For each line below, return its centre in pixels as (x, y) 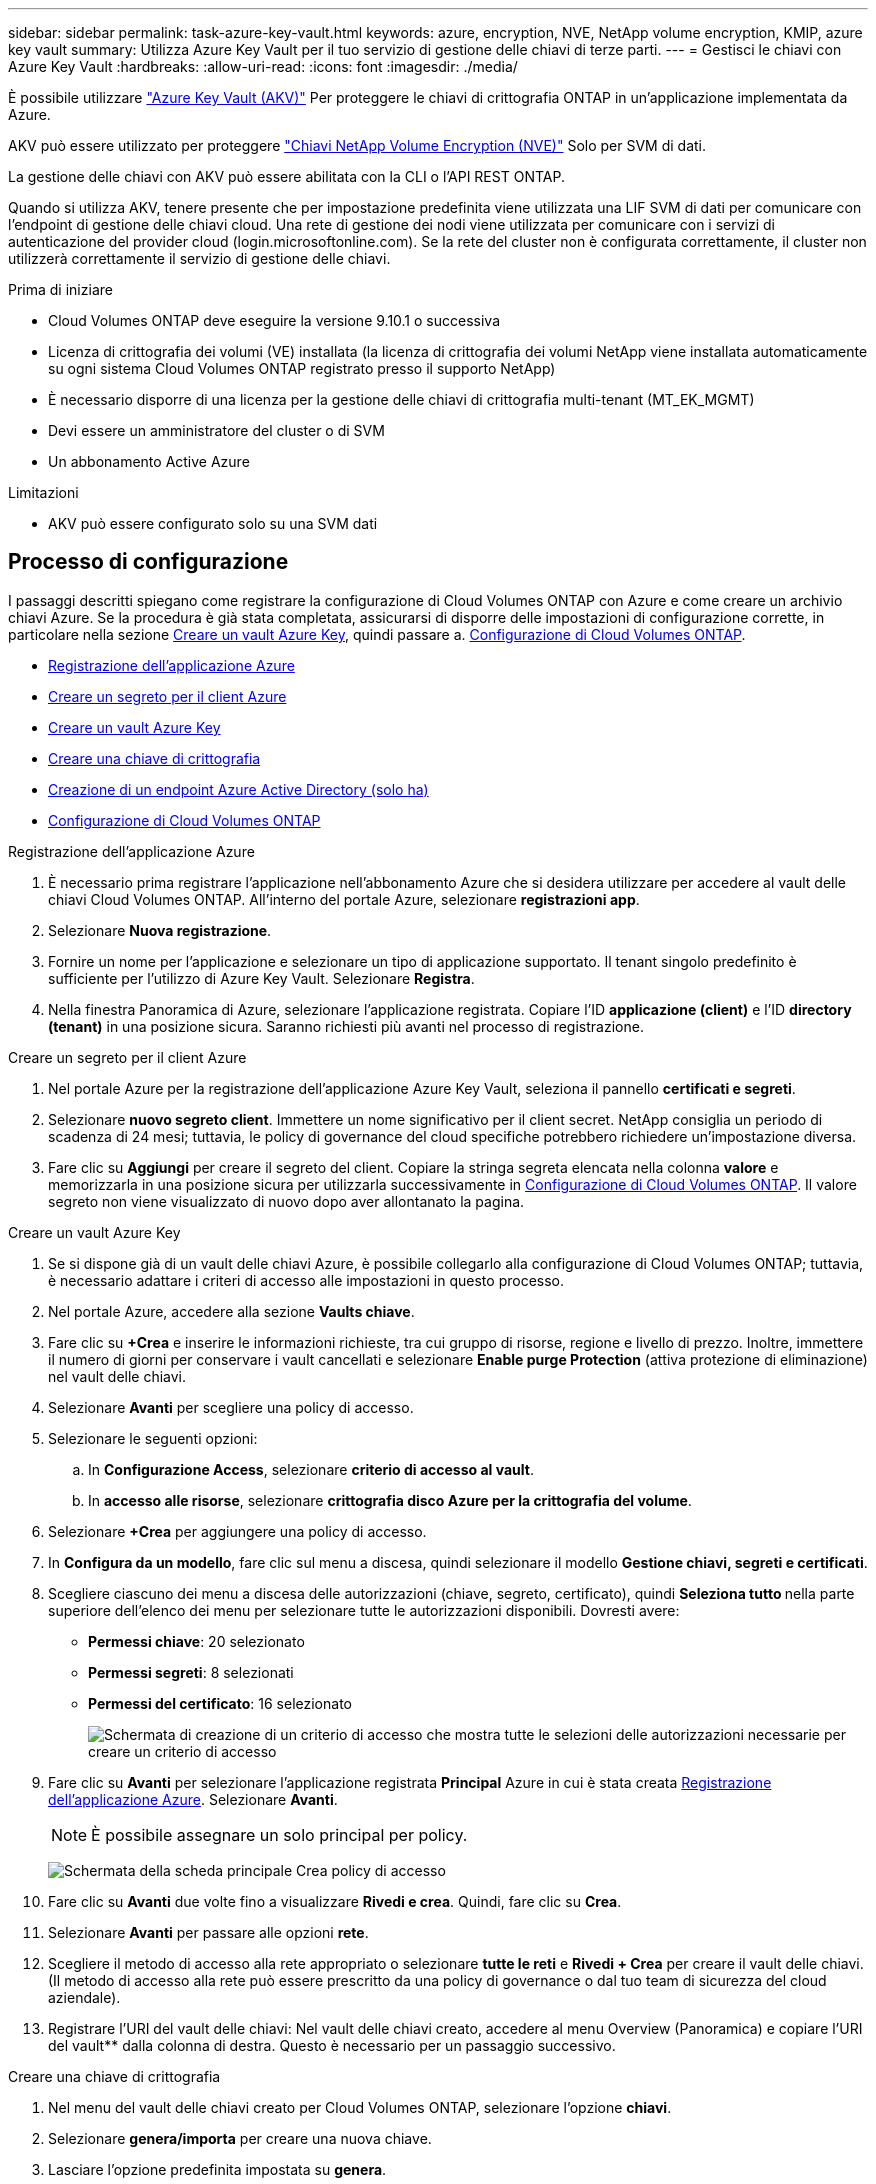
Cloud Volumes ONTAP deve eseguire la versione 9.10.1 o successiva (274, 320)
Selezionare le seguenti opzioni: (153, 1438)
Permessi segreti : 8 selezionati (191, 1672)
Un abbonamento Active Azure (149, 461)
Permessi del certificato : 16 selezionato (220, 1703)
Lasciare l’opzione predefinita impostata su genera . (217, 2169)
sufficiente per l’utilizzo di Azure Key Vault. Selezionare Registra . (261, 978)
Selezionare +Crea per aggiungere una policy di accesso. (237, 1531)
